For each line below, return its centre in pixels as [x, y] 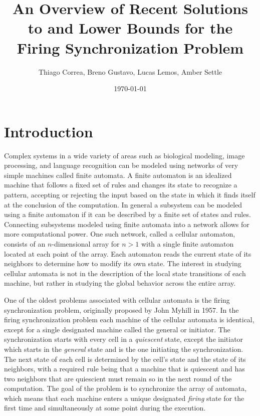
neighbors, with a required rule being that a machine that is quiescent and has [124, 369]
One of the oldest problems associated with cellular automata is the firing [117, 299]
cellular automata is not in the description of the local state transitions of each [125, 273]
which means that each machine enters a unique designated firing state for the [124, 398]
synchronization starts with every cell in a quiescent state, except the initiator [124, 339]
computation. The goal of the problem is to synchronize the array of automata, [125, 388]
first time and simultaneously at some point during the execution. [105, 408]
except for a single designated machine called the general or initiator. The [117, 329]
